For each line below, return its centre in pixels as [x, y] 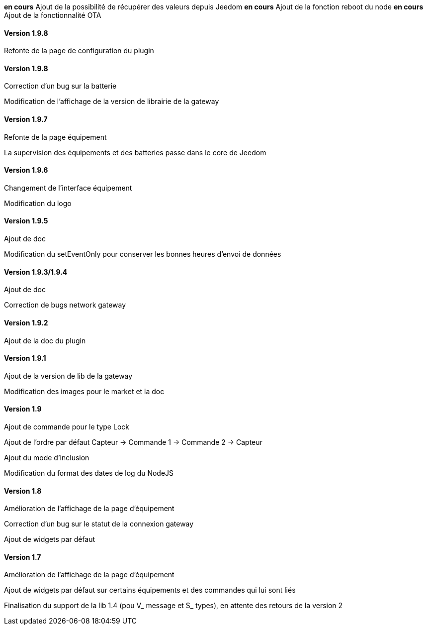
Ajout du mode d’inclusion [47, 457]
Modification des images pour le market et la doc [84, 391]
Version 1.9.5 [26, 221]
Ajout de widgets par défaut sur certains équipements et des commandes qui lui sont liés [150, 590]
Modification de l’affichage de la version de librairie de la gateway [112, 102]
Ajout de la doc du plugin [45, 340]
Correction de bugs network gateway [65, 305]
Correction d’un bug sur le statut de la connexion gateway [99, 524]
